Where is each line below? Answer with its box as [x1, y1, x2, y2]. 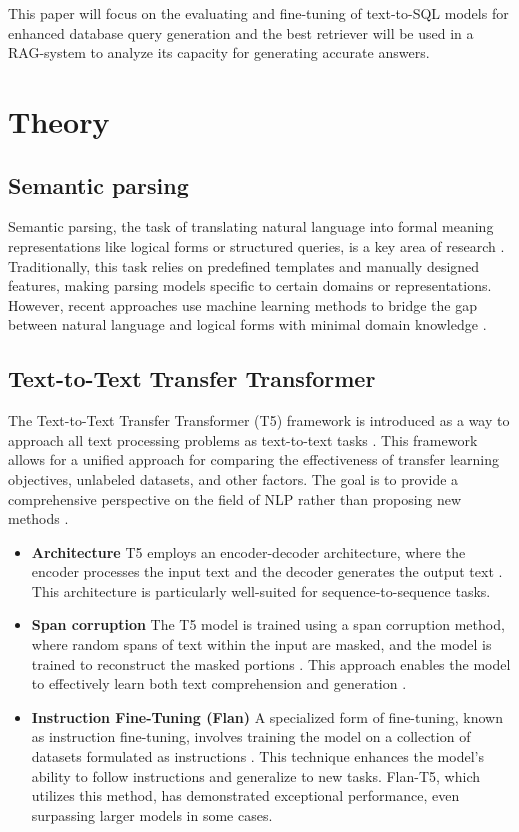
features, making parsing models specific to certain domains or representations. [8, 275, 492, 296]
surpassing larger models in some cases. [31, 804, 273, 825]
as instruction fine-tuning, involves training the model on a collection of [31, 726, 471, 747]
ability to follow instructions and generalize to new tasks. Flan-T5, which [31, 765, 480, 786]
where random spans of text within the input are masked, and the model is [31, 634, 492, 655]
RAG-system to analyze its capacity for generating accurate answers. [8, 42, 430, 63]
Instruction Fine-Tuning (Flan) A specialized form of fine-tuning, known [31, 706, 503, 727]
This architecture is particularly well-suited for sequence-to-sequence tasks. [31, 580, 491, 601]
